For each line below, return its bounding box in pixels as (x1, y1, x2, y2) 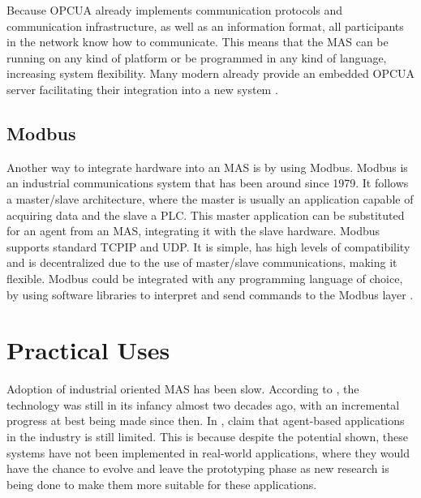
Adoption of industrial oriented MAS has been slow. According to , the (6, 380, 359, 397)
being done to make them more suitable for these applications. (6, 475, 317, 492)
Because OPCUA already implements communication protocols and (6, 2, 343, 18)
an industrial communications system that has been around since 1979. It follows (6, 174, 409, 191)
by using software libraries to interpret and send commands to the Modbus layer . (6, 285, 414, 303)
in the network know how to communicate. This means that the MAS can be (6, 33, 389, 50)
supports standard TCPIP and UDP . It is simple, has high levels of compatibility (6, 238, 410, 255)
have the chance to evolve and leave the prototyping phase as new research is (6, 460, 389, 477)
